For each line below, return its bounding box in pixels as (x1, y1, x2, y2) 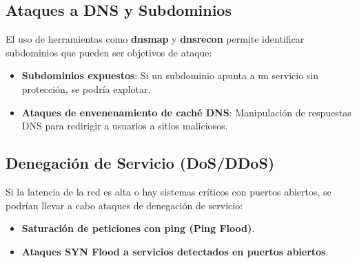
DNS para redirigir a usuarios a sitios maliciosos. (21, 118, 228, 133)
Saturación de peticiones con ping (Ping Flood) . (21, 221, 255, 235)
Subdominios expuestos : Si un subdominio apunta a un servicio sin (21, 68, 319, 83)
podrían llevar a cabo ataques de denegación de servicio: (6, 198, 243, 212)
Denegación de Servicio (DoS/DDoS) (6, 152, 275, 173)
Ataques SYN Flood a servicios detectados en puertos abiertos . (21, 244, 329, 258)
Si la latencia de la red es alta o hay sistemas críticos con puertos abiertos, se (6, 184, 331, 198)
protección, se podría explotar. (21, 81, 151, 96)
